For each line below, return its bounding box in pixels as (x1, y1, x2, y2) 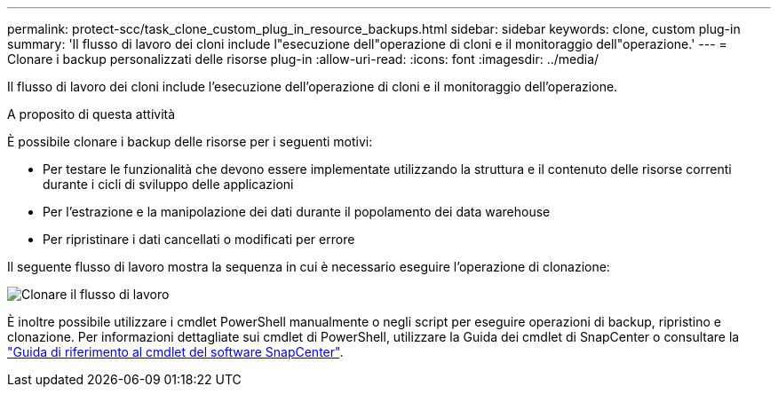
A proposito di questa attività (7, 106, 176, 122)
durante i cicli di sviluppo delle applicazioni (43, 177, 294, 192)
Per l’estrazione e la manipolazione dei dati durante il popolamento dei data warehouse (43, 204, 551, 219)
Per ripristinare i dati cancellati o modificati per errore (43, 232, 355, 247)
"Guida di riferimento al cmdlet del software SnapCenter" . (7, 344, 344, 359)
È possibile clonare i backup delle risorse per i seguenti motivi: (7, 134, 373, 149)
